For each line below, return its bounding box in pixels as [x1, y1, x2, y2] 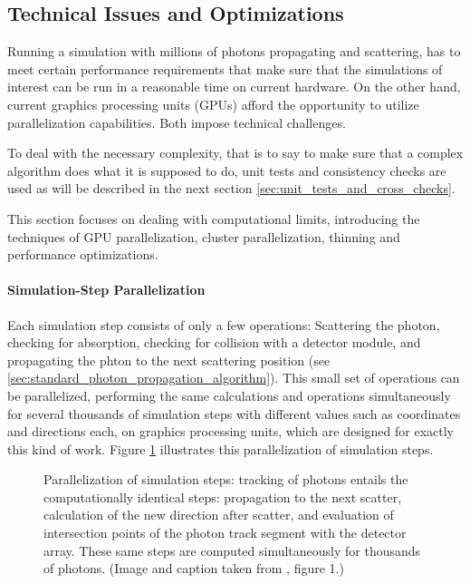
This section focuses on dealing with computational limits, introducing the [7, 209, 420, 228]
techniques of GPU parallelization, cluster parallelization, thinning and [7, 227, 400, 246]
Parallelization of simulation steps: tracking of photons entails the [43, 470, 408, 489]
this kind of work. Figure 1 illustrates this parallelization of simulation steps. [7, 439, 434, 458]
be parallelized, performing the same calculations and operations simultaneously [7, 385, 451, 404]
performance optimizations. [7, 245, 158, 264]
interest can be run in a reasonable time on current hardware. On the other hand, [7, 77, 461, 96]
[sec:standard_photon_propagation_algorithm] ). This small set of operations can [7, 368, 460, 387]
